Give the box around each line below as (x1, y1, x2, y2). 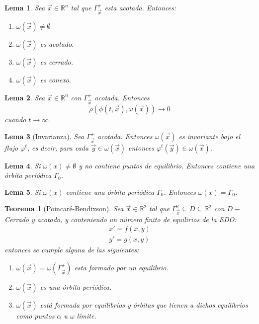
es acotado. (40, 38, 74, 49)
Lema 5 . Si (4, 186, 41, 197)
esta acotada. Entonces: (104, 2, 176, 12)
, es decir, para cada (27, 142, 89, 153)
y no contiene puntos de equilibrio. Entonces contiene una (79, 160, 255, 170)
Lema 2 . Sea (4, 92, 45, 102)
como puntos (16, 310, 55, 321)
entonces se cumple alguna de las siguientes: (4, 244, 139, 255)
